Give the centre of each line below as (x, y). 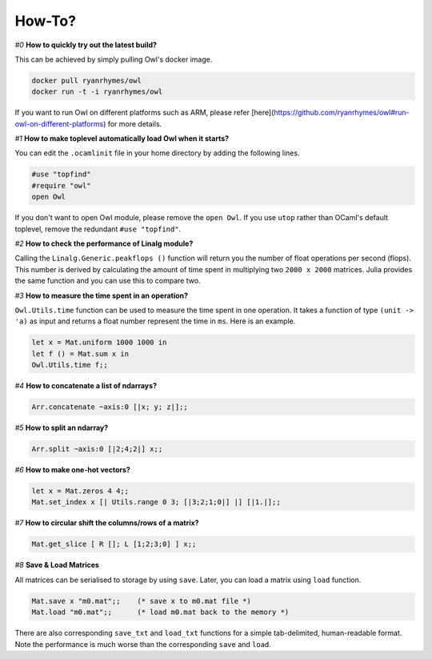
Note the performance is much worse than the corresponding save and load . (143, 644)
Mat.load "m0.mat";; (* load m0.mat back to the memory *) (160, 612)
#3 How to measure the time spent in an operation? (101, 295)
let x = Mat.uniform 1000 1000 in (99, 343)
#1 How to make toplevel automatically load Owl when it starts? (122, 139)
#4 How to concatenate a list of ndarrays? (86, 386)
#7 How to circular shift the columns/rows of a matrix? (107, 523)
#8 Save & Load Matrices (57, 565)
